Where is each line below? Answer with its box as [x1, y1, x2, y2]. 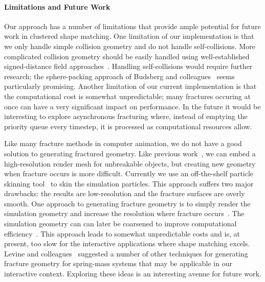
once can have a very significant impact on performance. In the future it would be [4, 101, 261, 111]
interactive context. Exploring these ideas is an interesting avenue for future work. [4, 268, 261, 279]
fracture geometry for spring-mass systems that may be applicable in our [4, 258, 232, 269]
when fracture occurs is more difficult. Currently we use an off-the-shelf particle [4, 168, 254, 179]
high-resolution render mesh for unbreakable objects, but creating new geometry [4, 158, 256, 169]
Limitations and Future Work [4, 1, 111, 12]
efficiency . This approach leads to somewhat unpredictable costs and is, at [4, 228, 240, 239]
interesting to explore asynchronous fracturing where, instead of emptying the [4, 111, 248, 122]
